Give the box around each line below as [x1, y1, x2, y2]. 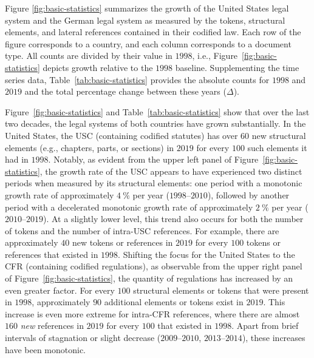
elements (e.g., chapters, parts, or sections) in [5, 141, 174, 154]
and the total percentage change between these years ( [24, 85, 227, 98]
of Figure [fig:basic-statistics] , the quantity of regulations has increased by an [5, 272, 293, 285]
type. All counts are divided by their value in [5, 49, 172, 62]
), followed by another [207, 188, 290, 201]
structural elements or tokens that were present [133, 283, 309, 296]
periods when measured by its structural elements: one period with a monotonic [5, 177, 302, 189]
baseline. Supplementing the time [175, 61, 299, 73]
